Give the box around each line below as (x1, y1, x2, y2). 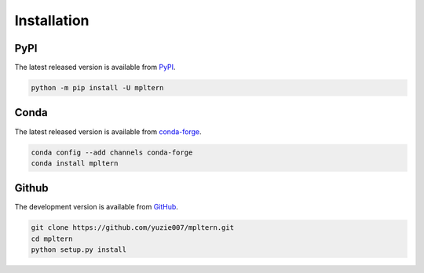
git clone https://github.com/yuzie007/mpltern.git (31, 224, 235, 232)
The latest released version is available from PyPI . (14, 63, 176, 72)
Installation (14, 12, 90, 29)
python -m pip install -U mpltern (31, 83, 164, 93)
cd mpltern (31, 234, 73, 243)
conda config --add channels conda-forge (31, 147, 193, 157)
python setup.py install (31, 246, 127, 254)
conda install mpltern (31, 158, 119, 168)
